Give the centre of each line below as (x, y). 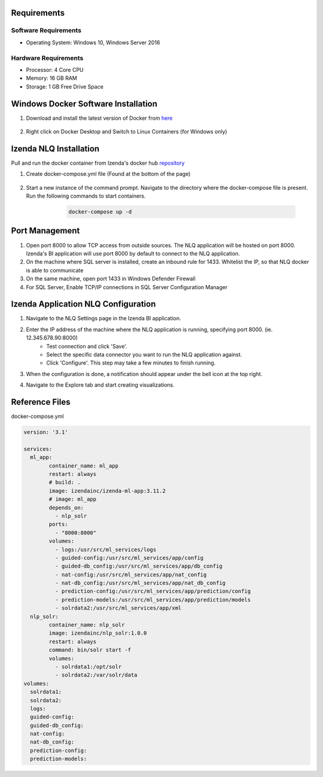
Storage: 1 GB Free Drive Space (65, 86)
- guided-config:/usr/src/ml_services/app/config (129, 558)
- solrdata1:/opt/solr (88, 667)
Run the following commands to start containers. (86, 196)
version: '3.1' (46, 432)
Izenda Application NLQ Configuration (83, 304)
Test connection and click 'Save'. (87, 346)
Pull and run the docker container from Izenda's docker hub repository (98, 163)
